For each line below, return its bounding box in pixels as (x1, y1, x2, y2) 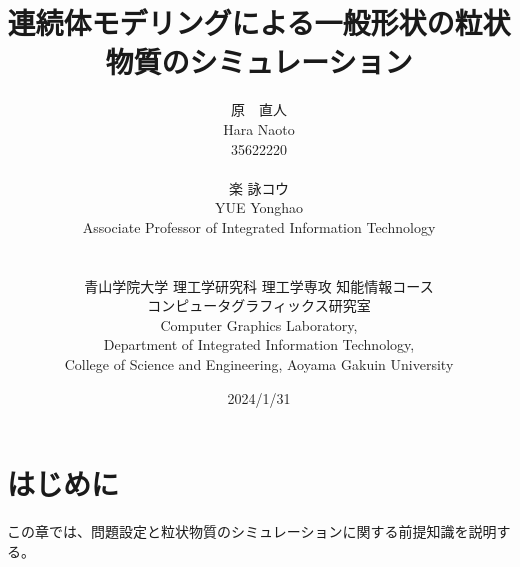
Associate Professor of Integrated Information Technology (82, 216, 436, 237)
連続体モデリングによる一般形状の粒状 (7, 2, 511, 43)
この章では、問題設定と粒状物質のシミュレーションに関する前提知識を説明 (7, 521, 497, 542)
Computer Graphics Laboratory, (160, 314, 358, 335)
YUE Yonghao (214, 197, 304, 218)
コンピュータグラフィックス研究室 (147, 295, 371, 316)
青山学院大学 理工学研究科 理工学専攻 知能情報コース (84, 275, 434, 296)
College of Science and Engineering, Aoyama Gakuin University (64, 354, 454, 375)
